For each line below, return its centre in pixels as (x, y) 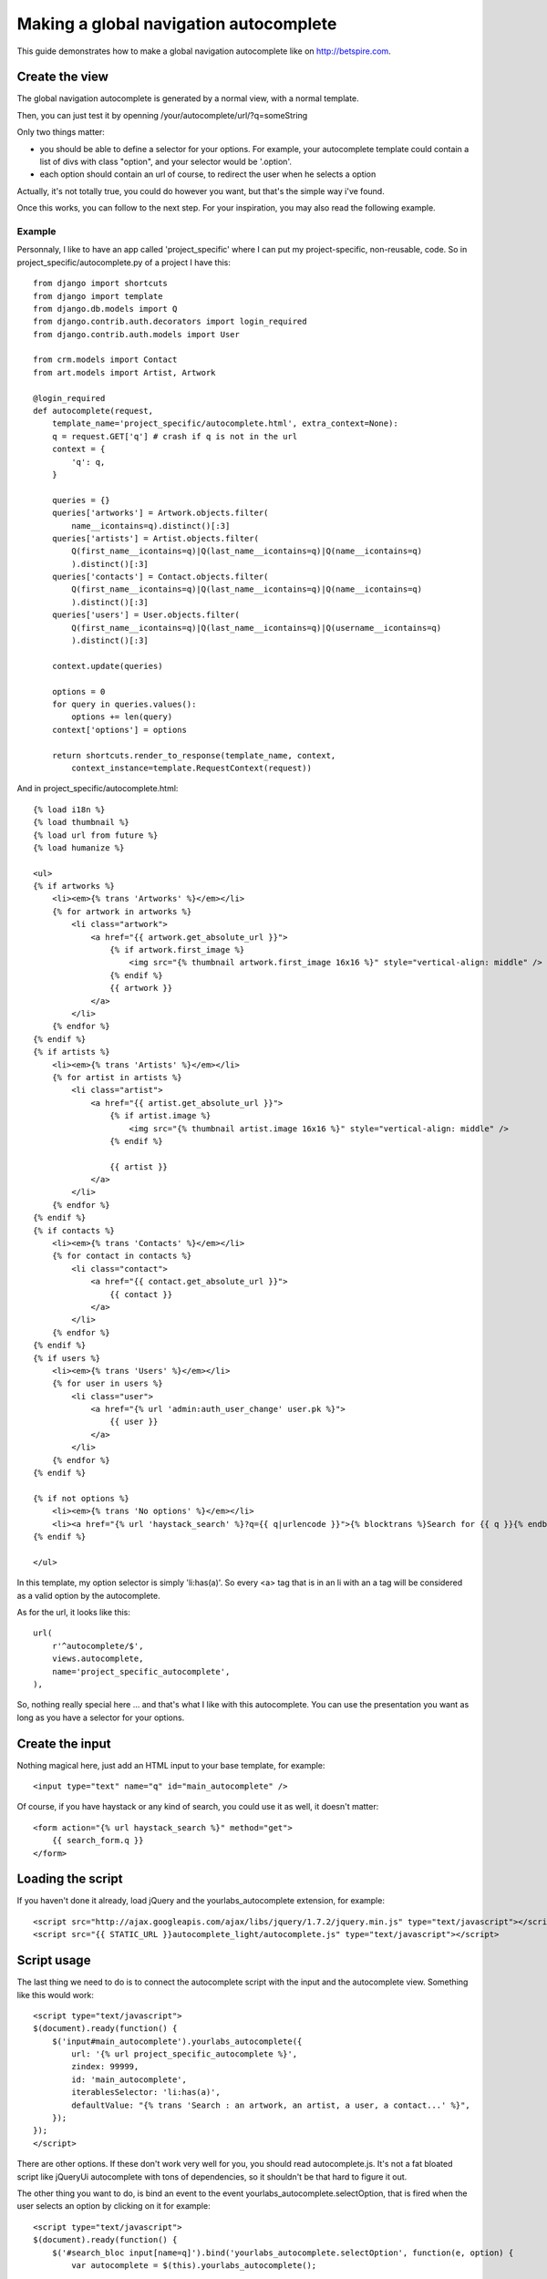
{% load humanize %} (79, 847)
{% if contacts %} (74, 1230)
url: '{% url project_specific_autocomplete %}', (185, 2054)
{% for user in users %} (107, 1384)
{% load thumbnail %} (81, 822)
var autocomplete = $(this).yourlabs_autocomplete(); (194, 2265)
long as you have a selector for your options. (101, 1717)
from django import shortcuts (101, 284)
